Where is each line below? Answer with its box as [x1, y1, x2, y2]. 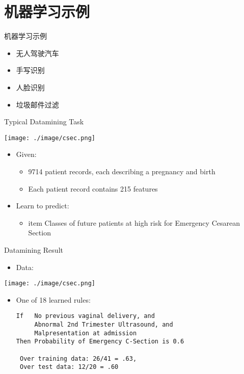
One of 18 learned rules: [16, 294, 91, 305]
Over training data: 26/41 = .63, [19, 355, 137, 362]
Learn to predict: [16, 200, 69, 211]
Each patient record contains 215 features [28, 183, 158, 194]
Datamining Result [4, 244, 63, 255]
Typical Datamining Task [4, 116, 84, 127]
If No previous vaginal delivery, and [16, 312, 155, 320]
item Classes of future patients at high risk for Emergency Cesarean [28, 217, 240, 228]
